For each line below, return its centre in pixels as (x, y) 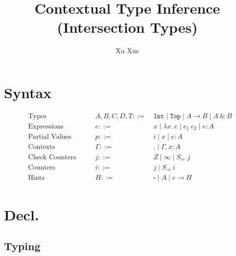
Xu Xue (127, 51)
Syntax (28, 92)
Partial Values (50, 137)
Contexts (42, 147)
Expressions (46, 126)
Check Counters (52, 157)
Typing (22, 245)
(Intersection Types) (127, 27)
